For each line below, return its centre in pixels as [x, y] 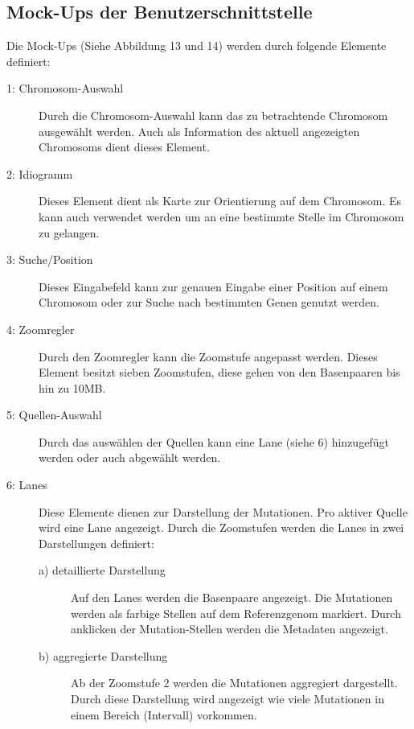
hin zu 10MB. [72, 387]
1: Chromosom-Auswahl [65, 88]
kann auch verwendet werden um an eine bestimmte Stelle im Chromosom [221, 216]
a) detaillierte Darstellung [102, 570]
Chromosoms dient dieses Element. [124, 147]
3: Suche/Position [50, 259]
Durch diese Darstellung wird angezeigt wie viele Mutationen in [227, 699]
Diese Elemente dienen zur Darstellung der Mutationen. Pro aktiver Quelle [223, 511]
